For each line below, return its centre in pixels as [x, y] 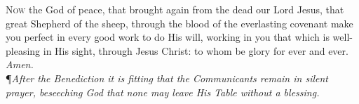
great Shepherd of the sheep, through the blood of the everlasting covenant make [179, 23]
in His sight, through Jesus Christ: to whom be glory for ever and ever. [196, 50]
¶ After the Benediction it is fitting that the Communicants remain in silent [167, 78]
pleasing [23, 50]
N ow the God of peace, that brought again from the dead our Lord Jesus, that [175, 9]
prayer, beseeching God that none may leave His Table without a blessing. [163, 92]
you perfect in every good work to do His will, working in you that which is [168, 37]
